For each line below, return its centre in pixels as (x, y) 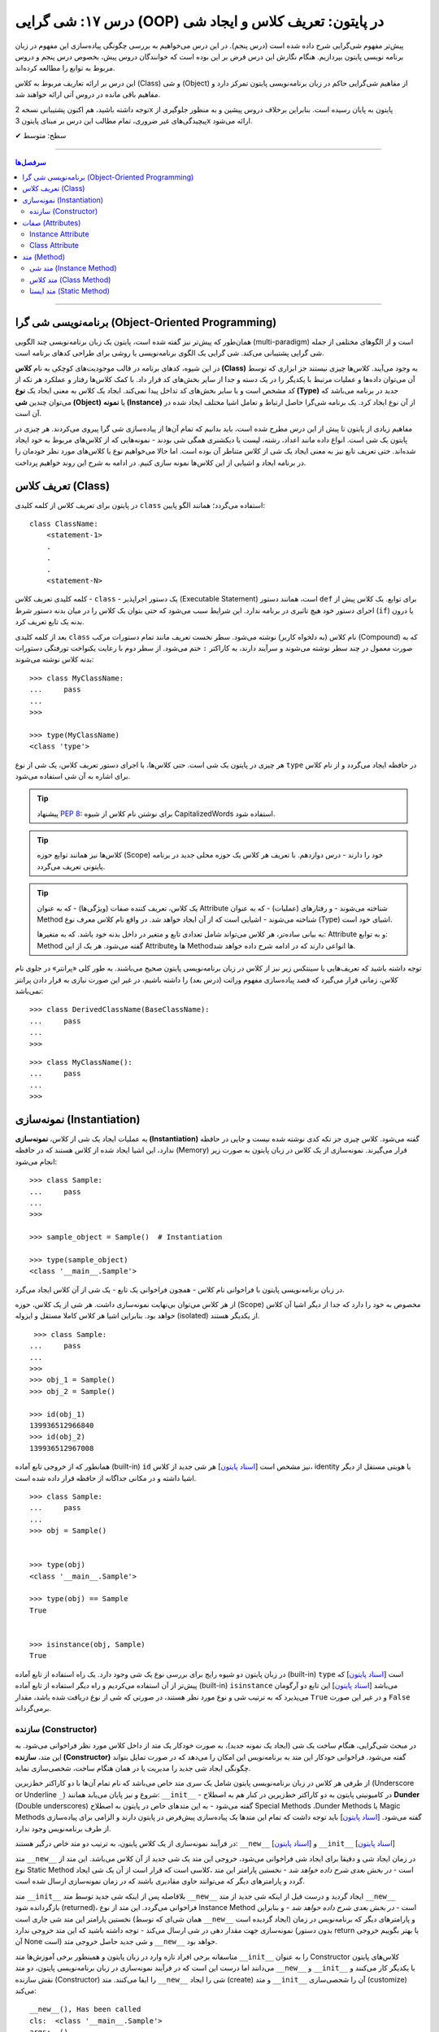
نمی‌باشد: (29, 991)
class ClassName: (64, 524)
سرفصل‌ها (30, 162)
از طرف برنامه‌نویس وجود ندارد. (63, 1828)
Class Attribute (54, 245)
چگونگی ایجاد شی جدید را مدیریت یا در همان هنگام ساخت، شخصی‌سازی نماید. (133, 1768)
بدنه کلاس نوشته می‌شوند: (54, 659)
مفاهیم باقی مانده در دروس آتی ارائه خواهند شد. (88, 94)
